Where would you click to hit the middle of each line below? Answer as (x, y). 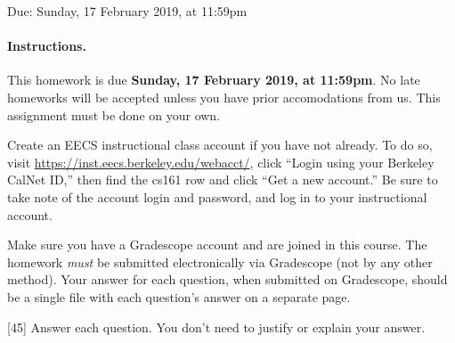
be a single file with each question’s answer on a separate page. (179, 296)
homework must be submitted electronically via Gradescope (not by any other (220, 261)
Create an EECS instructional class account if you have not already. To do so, (220, 145)
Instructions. (47, 46)
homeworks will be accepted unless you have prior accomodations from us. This (224, 97)
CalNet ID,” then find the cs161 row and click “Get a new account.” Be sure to (223, 180)
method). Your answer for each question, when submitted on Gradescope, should (227, 279)
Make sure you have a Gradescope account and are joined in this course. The (217, 245)
